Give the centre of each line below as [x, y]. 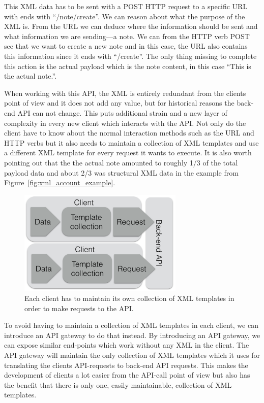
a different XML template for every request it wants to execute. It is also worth [128, 153]
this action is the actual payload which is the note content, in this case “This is [128, 66]
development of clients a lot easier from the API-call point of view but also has [127, 375]
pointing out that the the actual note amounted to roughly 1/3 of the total [121, 162]
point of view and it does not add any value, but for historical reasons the [119, 103]
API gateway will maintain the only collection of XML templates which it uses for [132, 355]
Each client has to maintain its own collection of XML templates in [129, 298]
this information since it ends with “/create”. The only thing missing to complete [130, 56]
